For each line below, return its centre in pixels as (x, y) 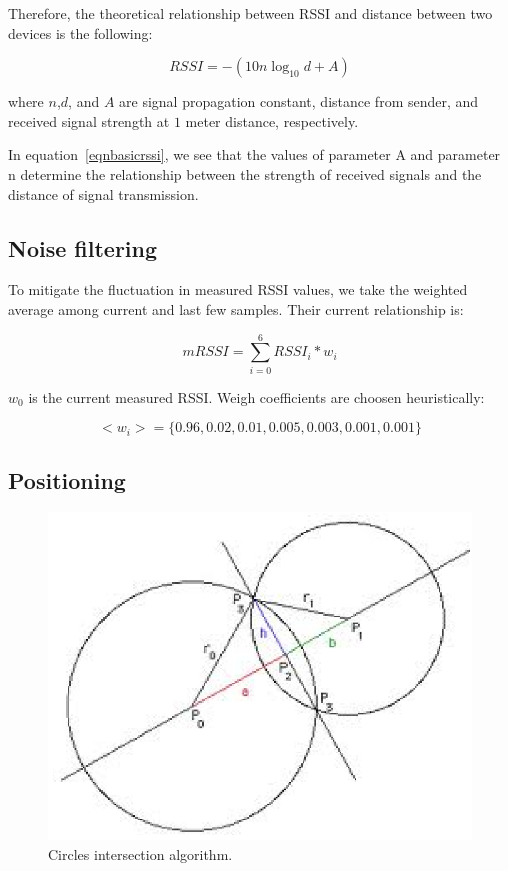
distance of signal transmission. (103, 193)
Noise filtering (83, 247)
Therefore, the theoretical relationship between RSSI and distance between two (250, 13)
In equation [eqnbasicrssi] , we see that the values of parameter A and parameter (254, 154)
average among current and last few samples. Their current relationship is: (236, 308)
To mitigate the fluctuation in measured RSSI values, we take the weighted (238, 289)
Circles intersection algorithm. (140, 854)
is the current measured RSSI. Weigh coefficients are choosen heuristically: (256, 396)
